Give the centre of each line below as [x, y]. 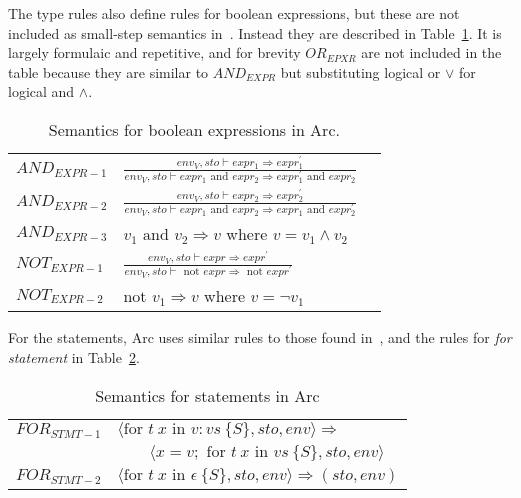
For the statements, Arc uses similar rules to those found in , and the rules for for [260, 337]
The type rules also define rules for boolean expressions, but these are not [234, 13]
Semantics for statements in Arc [207, 395]
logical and [41, 91]
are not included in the [431, 52]
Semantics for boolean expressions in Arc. [194, 129]
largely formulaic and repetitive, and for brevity [154, 52]
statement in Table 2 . [74, 357]
